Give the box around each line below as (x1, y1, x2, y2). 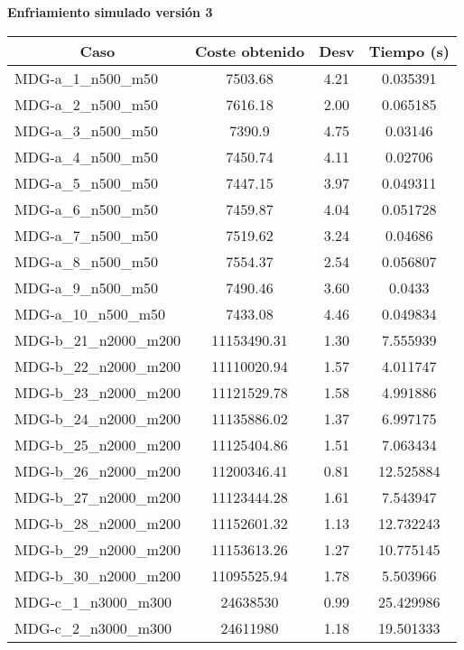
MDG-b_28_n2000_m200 (14, 512, 181, 534)
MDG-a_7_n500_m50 (14, 224, 159, 246)
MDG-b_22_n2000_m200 (14, 355, 181, 376)
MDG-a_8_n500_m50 (14, 250, 159, 272)
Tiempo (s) (368, 40, 450, 61)
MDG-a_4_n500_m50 (14, 145, 159, 167)
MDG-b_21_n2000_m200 (14, 329, 181, 350)
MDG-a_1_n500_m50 (14, 67, 159, 88)
